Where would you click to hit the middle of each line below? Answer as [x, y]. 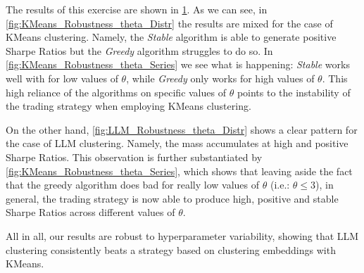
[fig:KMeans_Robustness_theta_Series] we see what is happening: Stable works [178, 64]
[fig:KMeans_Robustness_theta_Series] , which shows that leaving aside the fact [179, 171]
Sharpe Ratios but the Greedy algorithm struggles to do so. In [139, 50]
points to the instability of [294, 92]
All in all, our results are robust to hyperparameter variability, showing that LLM [182, 235]
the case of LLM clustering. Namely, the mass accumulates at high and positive [177, 143]
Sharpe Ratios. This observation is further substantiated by [134, 157]
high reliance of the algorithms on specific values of [116, 92]
